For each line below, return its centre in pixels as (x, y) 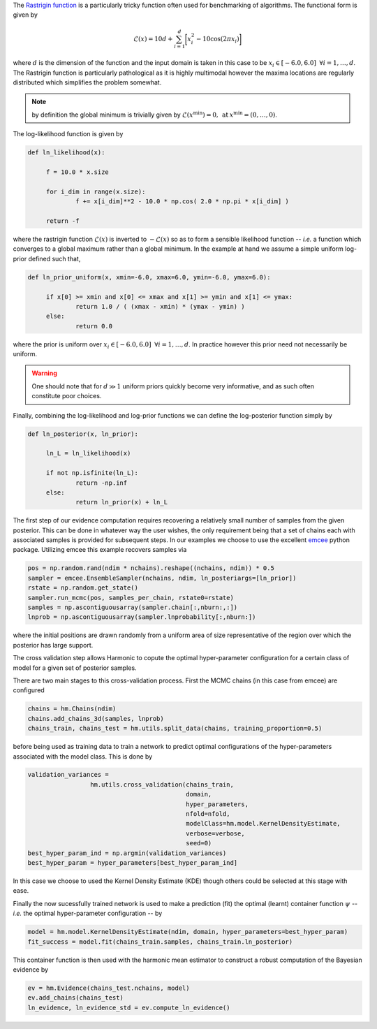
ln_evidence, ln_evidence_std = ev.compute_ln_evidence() (129, 1007)
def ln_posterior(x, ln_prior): (83, 434)
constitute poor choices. (67, 396)
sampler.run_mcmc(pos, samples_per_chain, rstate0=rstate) (131, 598)
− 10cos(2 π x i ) (218, 40)
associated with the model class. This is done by (83, 756)
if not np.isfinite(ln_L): (92, 473)
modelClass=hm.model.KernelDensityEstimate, (264, 824)
